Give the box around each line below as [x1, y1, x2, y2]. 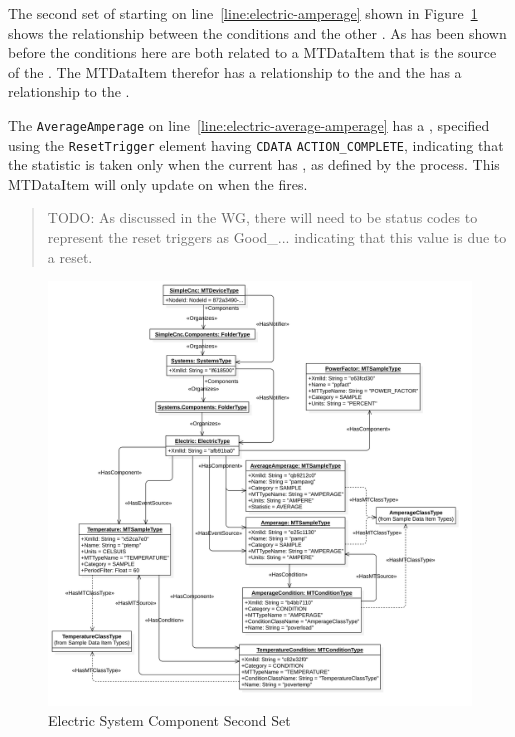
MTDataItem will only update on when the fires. [8, 173, 308, 194]
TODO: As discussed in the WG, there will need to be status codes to [47, 207, 478, 228]
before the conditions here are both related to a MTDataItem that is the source [8, 42, 497, 63]
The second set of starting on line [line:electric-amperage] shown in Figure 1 [8, 3, 478, 23]
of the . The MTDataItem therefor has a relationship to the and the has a [8, 61, 462, 82]
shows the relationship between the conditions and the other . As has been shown [8, 22, 507, 43]
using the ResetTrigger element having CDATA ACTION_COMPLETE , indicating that [8, 134, 504, 155]
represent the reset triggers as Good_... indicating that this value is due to [47, 227, 507, 248]
